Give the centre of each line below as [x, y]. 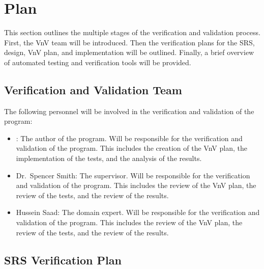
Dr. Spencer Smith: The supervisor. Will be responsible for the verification [133, 175]
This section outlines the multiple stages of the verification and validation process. [132, 32]
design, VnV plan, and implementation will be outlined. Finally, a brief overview [129, 52]
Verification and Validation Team [93, 89]
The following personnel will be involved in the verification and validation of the [129, 111]
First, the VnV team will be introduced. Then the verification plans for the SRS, [129, 42]
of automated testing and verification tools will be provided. [98, 62]
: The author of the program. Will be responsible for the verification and [129, 138]
